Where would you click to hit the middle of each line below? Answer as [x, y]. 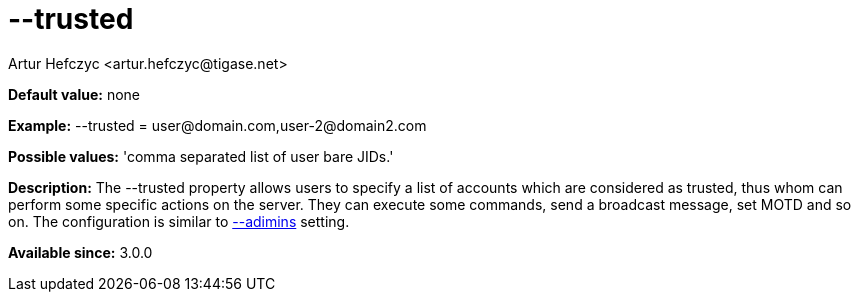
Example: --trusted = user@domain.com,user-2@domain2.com [217, 125]
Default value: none [74, 94]
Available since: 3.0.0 [80, 252]
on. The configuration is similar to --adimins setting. [179, 221]
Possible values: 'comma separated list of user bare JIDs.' [201, 156]
